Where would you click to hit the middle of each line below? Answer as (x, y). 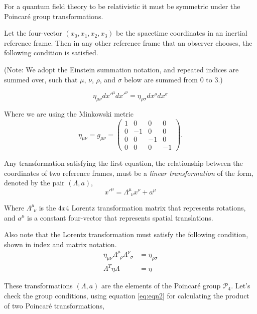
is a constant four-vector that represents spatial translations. (120, 217)
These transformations (38, 286)
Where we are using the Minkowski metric (69, 114)
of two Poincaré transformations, (54, 305)
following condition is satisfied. (51, 53)
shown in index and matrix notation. (60, 244)
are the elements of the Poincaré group (161, 286)
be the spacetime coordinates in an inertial (182, 33)
